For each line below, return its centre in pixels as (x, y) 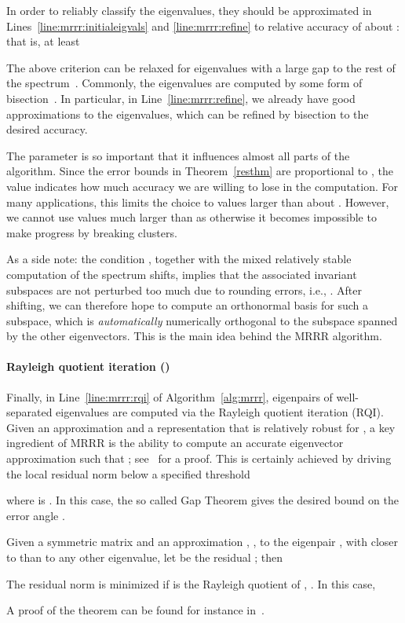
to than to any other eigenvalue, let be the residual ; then (145, 557)
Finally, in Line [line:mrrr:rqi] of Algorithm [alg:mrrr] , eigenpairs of (170, 396)
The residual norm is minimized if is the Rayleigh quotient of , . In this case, (191, 583)
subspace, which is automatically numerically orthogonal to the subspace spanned (202, 320)
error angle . (36, 515)
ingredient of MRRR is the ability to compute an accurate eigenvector (175, 443)
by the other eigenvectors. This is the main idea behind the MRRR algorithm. (194, 336)
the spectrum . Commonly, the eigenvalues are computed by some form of (184, 83)
